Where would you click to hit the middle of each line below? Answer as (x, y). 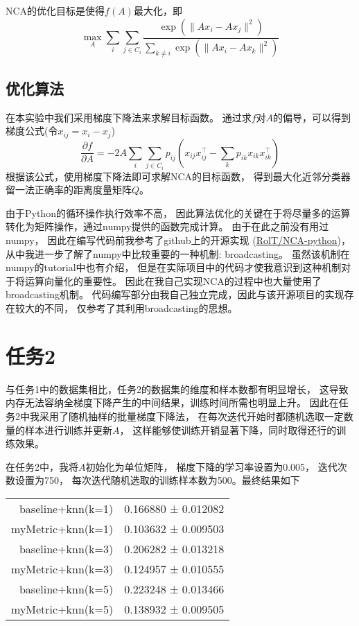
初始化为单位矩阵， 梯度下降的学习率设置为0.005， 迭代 (211, 466)
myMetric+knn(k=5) (62, 609)
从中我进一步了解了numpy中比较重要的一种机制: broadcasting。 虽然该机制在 (178, 253)
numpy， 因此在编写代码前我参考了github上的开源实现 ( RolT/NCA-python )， (178, 240)
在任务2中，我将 (42, 466)
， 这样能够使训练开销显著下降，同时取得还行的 (228, 429)
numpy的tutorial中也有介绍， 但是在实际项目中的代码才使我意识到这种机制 (174, 267)
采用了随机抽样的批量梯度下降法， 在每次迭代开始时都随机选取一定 (191, 416)
